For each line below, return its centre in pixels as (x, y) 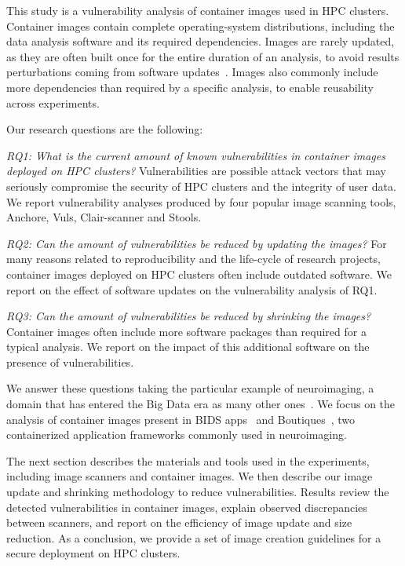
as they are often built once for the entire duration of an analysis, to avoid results (203, 56)
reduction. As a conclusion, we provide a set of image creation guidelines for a (194, 537)
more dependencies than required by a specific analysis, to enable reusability (190, 87)
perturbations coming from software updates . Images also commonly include (192, 72)
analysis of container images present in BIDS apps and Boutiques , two (181, 419)
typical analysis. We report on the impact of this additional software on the (188, 347)
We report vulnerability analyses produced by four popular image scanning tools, (201, 201)
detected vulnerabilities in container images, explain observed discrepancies (187, 507)
